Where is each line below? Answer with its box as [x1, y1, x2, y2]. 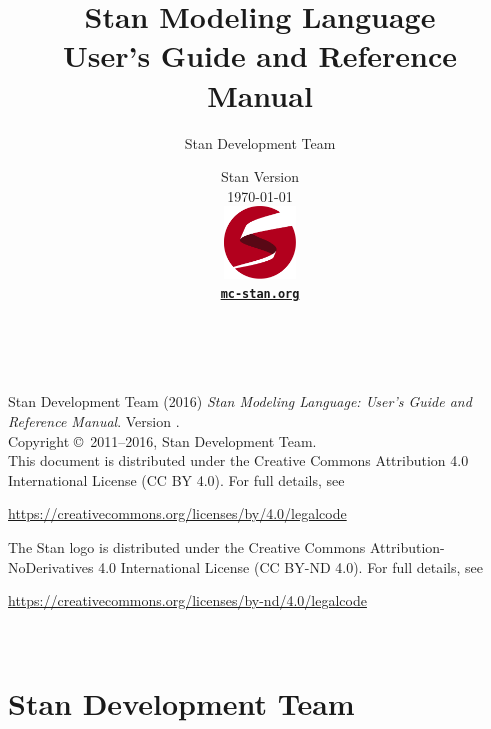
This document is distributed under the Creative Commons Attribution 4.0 [8, 450, 469, 471]
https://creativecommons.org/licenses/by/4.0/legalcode [8, 503, 347, 524]
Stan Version [221, 166, 299, 187]
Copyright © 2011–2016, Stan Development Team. [8, 430, 317, 451]
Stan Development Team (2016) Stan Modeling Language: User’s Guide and [8, 391, 472, 412]
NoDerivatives [8, 556, 94, 577]
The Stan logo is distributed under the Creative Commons [8, 536, 366, 557]
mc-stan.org [220, 287, 300, 302]
